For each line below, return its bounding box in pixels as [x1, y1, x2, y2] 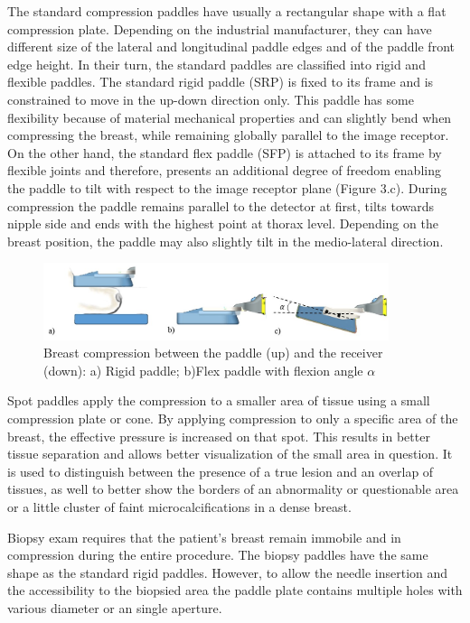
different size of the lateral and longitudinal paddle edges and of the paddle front [7, 37, 455, 56]
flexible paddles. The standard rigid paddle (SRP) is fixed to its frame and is [7, 72, 434, 91]
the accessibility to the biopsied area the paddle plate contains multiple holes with [7, 581, 463, 600]
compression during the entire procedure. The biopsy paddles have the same [7, 545, 428, 564]
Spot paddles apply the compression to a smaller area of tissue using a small [7, 391, 430, 410]
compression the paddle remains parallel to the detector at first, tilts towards [7, 196, 435, 215]
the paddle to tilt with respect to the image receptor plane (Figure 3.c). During [7, 178, 447, 197]
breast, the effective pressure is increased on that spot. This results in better [7, 426, 430, 445]
